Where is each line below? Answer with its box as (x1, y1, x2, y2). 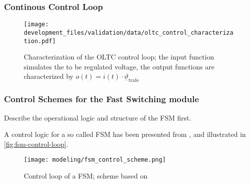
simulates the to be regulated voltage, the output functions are (24, 61, 215, 71)
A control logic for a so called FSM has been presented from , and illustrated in (4, 129, 246, 139)
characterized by (24, 71, 74, 81)
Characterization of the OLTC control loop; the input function (24, 52, 214, 62)
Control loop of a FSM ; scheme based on (24, 171, 148, 181)
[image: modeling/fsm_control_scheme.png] (24, 156, 166, 164)
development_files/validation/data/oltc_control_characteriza (24, 29, 234, 36)
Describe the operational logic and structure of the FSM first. (4, 112, 191, 123)
